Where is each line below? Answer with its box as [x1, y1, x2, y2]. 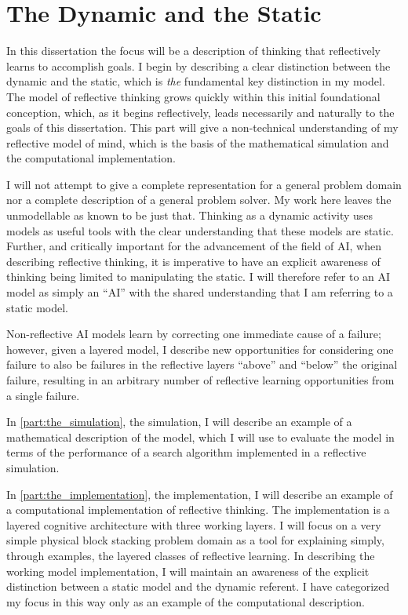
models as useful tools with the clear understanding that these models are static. [6, 222, 394, 238]
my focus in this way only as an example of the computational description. [6, 593, 365, 610]
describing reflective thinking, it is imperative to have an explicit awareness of [6, 253, 381, 269]
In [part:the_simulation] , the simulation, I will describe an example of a [6, 413, 352, 430]
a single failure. [6, 387, 80, 403]
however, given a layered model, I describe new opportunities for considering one [6, 340, 394, 357]
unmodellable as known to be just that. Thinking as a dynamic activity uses [6, 207, 373, 224]
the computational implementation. [6, 150, 176, 166]
